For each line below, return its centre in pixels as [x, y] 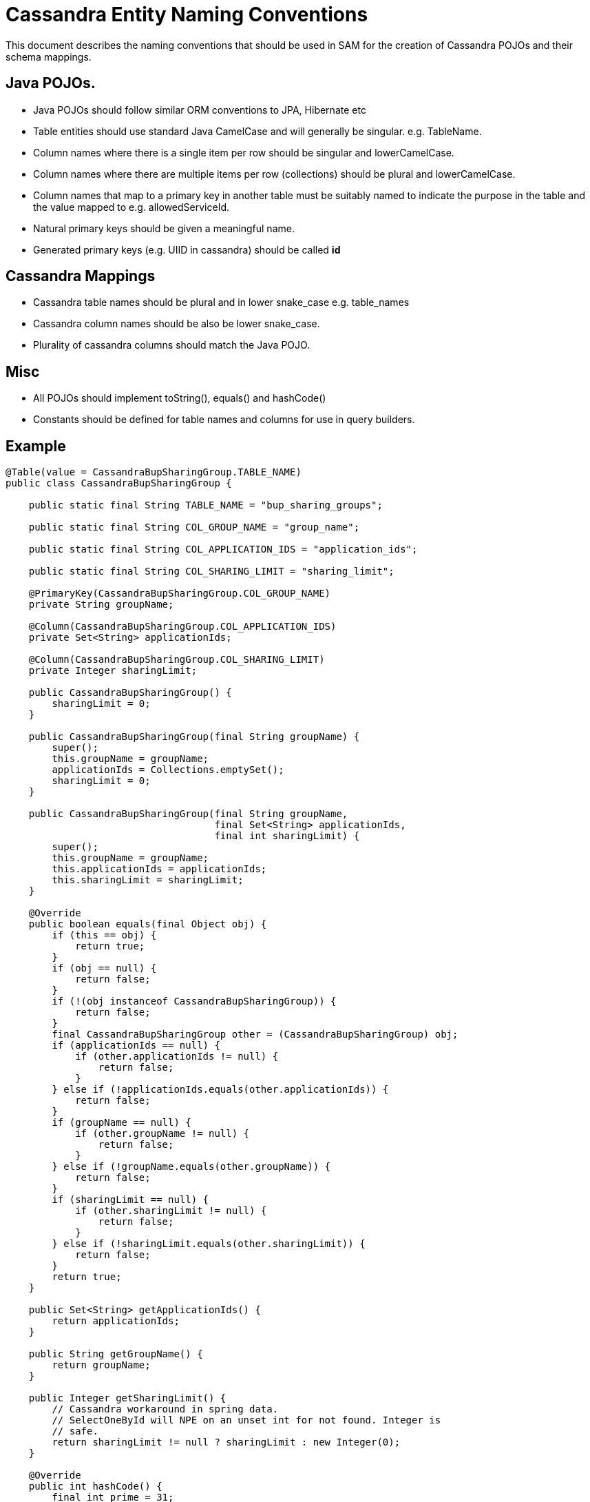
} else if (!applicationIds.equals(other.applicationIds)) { [220, 1090]
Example [36, 446]
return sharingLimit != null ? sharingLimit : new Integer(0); [226, 1442]
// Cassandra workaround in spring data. [165, 1409]
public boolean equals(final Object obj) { [148, 924]
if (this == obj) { [104, 935]
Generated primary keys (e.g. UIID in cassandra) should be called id [187, 249]
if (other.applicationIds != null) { [177, 1057]
